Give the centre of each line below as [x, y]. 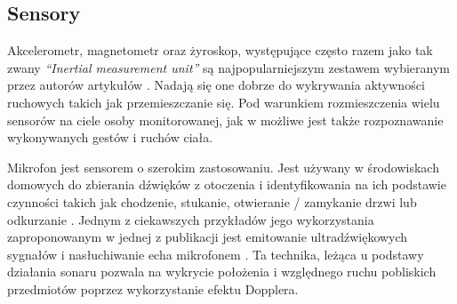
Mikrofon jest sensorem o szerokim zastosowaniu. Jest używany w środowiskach [223, 167]
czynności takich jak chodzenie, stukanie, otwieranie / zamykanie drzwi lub [212, 201]
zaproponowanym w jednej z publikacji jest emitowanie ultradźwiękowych [208, 237]
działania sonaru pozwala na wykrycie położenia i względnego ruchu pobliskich [222, 272]
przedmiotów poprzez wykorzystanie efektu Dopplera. [153, 288]
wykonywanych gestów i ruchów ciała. [110, 137]
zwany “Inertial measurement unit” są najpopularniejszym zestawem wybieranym [229, 67]
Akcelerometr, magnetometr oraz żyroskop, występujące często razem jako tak [220, 50]
